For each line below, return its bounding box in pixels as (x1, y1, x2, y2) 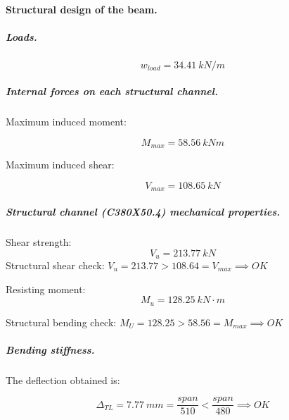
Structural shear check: (6, 258, 105, 273)
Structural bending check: (6, 314, 117, 329)
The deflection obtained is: (6, 372, 120, 387)
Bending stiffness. (6, 342, 95, 357)
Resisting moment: (6, 281, 86, 296)
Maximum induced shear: (6, 157, 115, 172)
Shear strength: (6, 234, 72, 249)
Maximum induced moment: (6, 114, 127, 129)
